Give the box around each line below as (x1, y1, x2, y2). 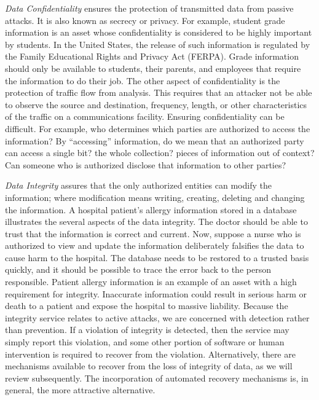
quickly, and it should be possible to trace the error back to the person (5, 263, 271, 276)
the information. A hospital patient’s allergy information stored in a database (5, 203, 297, 216)
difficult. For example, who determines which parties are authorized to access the (5, 122, 310, 135)
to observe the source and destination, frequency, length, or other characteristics (5, 98, 307, 111)
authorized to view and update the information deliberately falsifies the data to (5, 239, 304, 252)
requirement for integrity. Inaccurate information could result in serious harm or (5, 287, 307, 300)
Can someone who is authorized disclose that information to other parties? (5, 158, 286, 171)
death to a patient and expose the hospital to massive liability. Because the (5, 299, 288, 312)
